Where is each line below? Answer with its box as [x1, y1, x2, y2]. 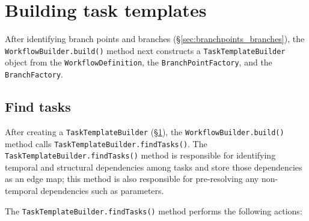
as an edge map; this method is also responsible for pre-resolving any [5, 172, 259, 185]
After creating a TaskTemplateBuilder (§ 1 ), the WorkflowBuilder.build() [5, 125, 284, 138]
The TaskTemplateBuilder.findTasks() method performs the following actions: [5, 204, 302, 217]
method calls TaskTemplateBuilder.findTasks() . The [5, 137, 207, 150]
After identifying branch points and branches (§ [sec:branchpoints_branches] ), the [5, 32, 305, 45]
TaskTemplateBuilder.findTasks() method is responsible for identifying [5, 149, 276, 162]
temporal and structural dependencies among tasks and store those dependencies [5, 160, 302, 173]
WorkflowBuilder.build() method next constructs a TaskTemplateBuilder [5, 44, 286, 56]
